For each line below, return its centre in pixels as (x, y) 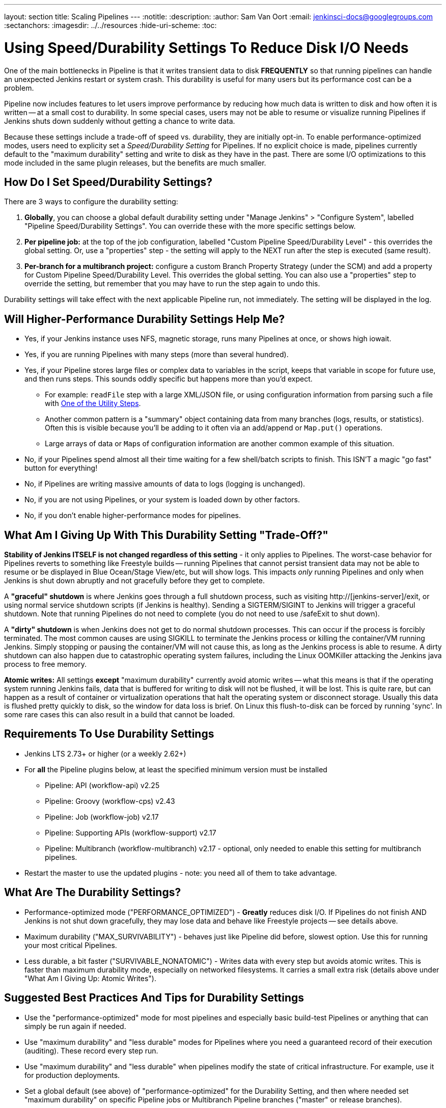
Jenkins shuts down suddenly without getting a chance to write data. (120, 121)
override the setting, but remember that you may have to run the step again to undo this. (172, 284)
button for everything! (61, 468)
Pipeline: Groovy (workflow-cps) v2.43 (110, 801)
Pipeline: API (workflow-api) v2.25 (102, 785)
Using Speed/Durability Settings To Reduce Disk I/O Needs (206, 48)
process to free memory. (45, 664)
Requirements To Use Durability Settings (109, 734)
